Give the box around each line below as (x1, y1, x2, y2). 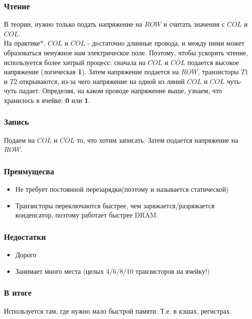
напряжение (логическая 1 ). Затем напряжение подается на (4, 67, 179, 77)
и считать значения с (163, 19, 225, 29)
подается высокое (187, 57, 239, 67)
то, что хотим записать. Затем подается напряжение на (77, 134, 238, 145)
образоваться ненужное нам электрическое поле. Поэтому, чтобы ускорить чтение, (4, 48, 248, 57)
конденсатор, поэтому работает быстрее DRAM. (15, 210, 158, 220)
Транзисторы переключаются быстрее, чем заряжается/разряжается (15, 200, 215, 210)
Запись (4, 116, 29, 128)
